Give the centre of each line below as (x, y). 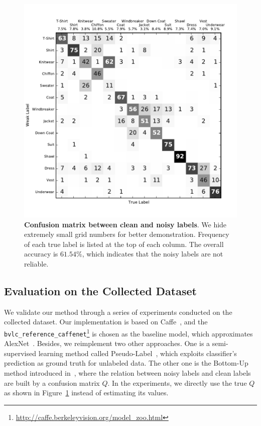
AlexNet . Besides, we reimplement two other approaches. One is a (107, 343)
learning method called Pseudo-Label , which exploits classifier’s (138, 353)
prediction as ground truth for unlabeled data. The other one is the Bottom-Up (126, 363)
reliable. (36, 263)
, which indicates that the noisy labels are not (153, 254)
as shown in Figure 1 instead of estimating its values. (86, 393)
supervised (20, 353)
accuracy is (41, 254)
